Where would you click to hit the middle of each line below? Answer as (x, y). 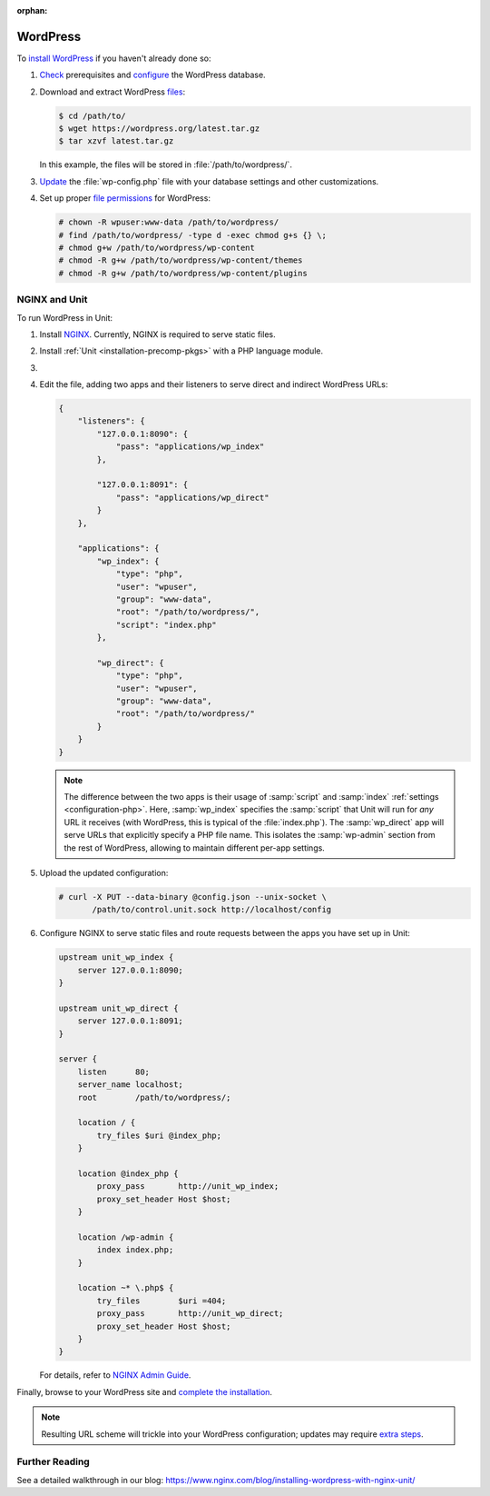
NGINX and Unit (52, 300)
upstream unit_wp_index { (116, 957)
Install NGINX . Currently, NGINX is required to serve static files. (157, 334)
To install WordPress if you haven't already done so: (114, 58)
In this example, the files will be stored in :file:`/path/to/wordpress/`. (166, 165)
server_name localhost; (130, 1085)
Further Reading (53, 1461)
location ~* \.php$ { (126, 1288)
